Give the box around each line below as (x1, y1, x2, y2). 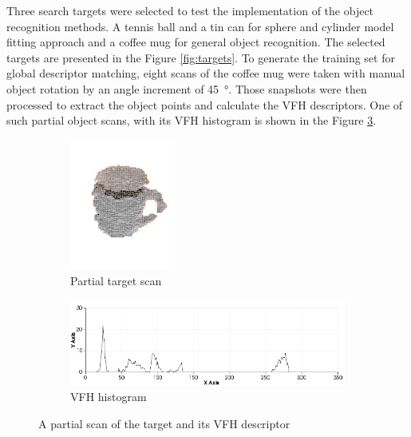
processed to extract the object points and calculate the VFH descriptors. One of (6, 96, 403, 113)
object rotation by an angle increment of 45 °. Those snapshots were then (6, 80, 367, 97)
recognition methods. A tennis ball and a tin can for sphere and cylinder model (6, 18, 394, 34)
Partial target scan (70, 272, 162, 289)
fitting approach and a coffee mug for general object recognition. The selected (6, 34, 385, 50)
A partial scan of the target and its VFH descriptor (38, 415, 290, 431)
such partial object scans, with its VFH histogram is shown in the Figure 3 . (6, 112, 377, 129)
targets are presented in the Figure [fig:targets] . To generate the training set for (6, 49, 395, 66)
